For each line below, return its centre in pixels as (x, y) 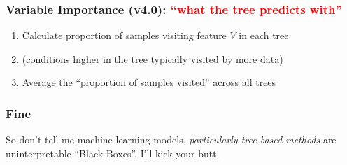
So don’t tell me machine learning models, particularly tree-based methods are (171, 139)
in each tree (264, 35)
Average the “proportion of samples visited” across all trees (149, 82)
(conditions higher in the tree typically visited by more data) (153, 58)
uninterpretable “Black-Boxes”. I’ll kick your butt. (113, 153)
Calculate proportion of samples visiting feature (124, 35)
